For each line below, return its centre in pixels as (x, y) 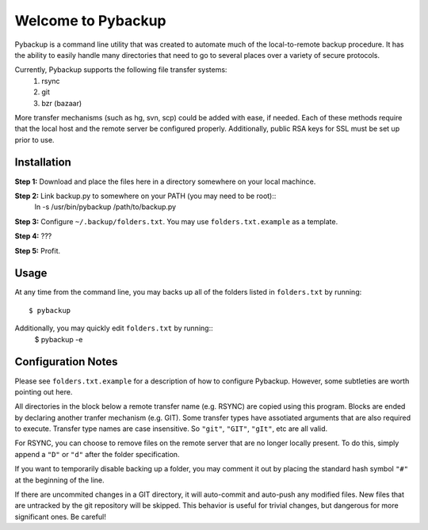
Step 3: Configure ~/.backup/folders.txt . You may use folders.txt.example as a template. (176, 221)
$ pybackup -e (59, 339)
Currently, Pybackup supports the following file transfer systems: (121, 70)
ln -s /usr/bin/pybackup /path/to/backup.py (105, 207)
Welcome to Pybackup (90, 21)
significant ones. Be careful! (60, 517)
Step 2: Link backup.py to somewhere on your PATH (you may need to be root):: (145, 196)
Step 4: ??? (33, 236)
